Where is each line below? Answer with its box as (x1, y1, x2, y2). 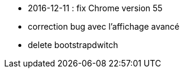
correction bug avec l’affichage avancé (28, 21, 180, 31)
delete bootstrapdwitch (28, 40, 118, 50)
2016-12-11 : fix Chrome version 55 (28, 3, 163, 13)
